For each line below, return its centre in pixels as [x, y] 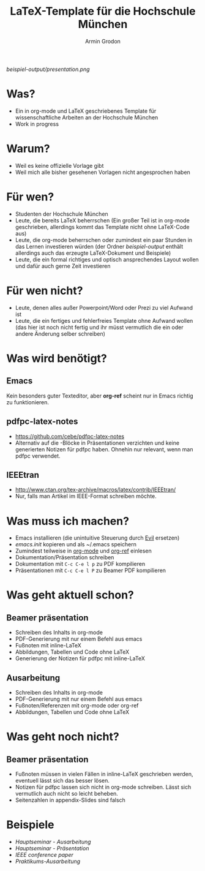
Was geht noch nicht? [63, 737]
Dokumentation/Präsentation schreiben [65, 557]
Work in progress [37, 124]
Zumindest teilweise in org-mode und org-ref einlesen [83, 551]
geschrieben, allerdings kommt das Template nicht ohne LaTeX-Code [102, 227]
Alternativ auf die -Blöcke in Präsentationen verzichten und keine [97, 443]
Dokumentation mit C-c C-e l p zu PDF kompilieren [80, 564]
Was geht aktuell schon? [70, 595]
